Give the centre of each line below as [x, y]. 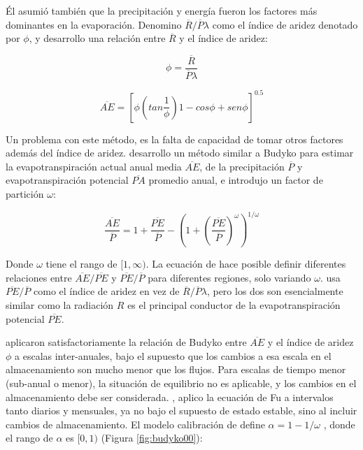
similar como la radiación [60, 304]
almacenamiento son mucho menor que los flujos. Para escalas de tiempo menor [176, 369]
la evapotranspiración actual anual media [94, 166]
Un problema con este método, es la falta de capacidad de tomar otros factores [175, 139]
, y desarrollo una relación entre [97, 38]
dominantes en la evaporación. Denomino [94, 24]
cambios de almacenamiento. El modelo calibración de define [135, 424]
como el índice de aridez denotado [285, 24]
